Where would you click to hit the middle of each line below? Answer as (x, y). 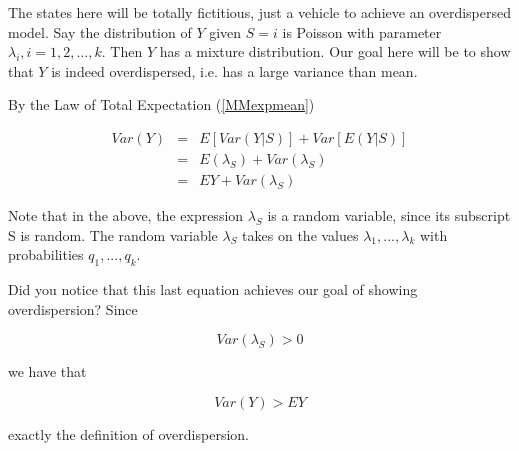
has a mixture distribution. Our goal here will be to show (335, 51)
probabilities (46, 254)
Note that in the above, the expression (126, 215)
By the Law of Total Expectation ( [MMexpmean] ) (161, 104)
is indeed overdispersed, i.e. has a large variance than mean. (234, 70)
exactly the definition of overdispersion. (128, 433)
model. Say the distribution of (100, 31)
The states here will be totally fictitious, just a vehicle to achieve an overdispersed (259, 12)
